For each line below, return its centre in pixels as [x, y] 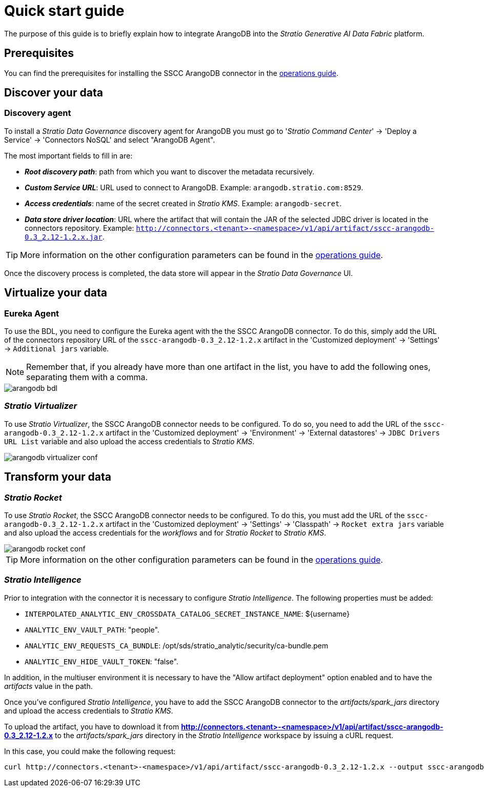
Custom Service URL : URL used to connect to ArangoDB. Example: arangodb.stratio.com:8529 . [194, 187]
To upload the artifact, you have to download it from [92, 726]
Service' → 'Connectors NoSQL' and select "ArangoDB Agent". [110, 140]
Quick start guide [64, 11]
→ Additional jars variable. [57, 349]
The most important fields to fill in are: [68, 155]
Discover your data [54, 93]
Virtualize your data [56, 293]
